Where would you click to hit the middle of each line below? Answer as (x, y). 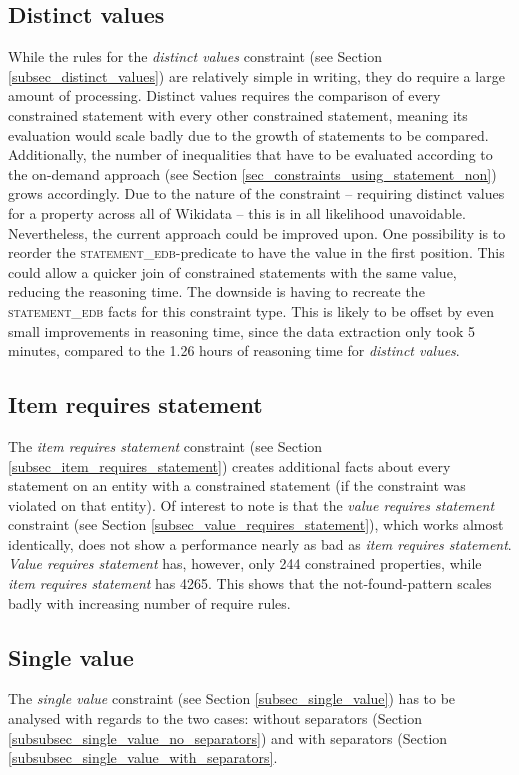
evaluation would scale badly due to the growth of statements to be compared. (248, 134)
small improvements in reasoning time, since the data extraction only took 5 (242, 330)
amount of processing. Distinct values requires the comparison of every (224, 95)
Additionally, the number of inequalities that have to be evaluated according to (250, 154)
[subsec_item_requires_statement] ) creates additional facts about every (229, 465)
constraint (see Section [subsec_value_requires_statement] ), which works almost (256, 524)
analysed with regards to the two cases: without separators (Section (215, 718)
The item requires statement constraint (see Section (165, 445)
